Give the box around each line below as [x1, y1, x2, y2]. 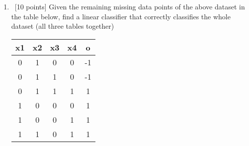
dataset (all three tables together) [11, 21, 114, 31]
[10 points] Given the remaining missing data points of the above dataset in [14, 1, 245, 11]
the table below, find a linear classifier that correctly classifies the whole [11, 11, 231, 21]
